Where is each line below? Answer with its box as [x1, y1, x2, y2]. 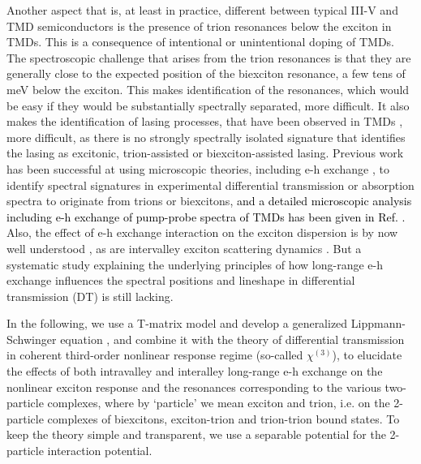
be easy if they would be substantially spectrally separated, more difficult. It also [6, 97, 410, 114]
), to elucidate [332, 346, 402, 363]
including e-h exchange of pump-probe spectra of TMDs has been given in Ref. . [6, 208, 406, 225]
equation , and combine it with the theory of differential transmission [60, 330, 405, 347]
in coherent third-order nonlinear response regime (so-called [6, 346, 303, 363]
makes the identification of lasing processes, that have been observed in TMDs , [6, 113, 403, 130]
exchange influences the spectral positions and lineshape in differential [6, 272, 355, 289]
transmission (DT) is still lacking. [6, 287, 174, 304]
